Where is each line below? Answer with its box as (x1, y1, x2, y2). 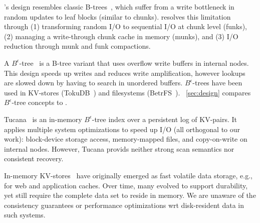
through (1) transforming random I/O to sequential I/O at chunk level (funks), (4, 21, 247, 32)
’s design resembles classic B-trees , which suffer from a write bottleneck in (4, 2, 234, 12)
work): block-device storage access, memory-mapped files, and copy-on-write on (4, 134, 247, 144)
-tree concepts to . (12, 97, 67, 107)
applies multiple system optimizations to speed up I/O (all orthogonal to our (4, 124, 240, 134)
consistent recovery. (4, 153, 64, 164)
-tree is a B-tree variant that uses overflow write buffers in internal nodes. (19, 57, 249, 68)
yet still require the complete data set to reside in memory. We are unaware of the (4, 190, 256, 200)
